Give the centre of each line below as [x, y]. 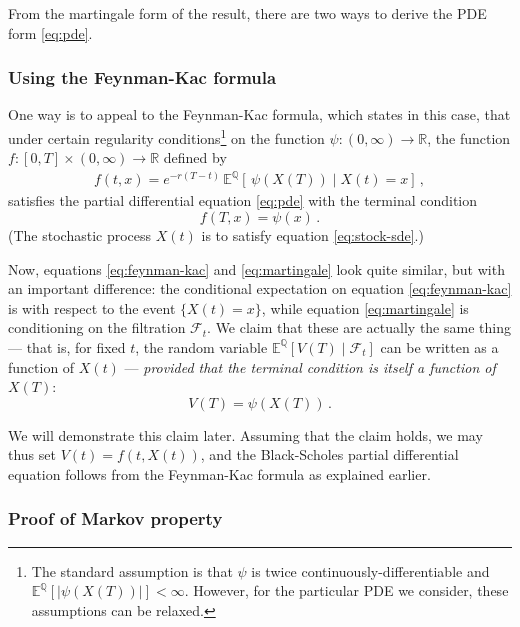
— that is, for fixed [67, 346]
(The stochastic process [80, 234]
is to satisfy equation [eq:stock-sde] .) [312, 234]
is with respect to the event [92, 307]
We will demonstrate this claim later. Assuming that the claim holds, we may [245, 434]
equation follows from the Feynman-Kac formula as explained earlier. [219, 473]
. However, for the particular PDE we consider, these [346, 590]
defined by [195, 157]
